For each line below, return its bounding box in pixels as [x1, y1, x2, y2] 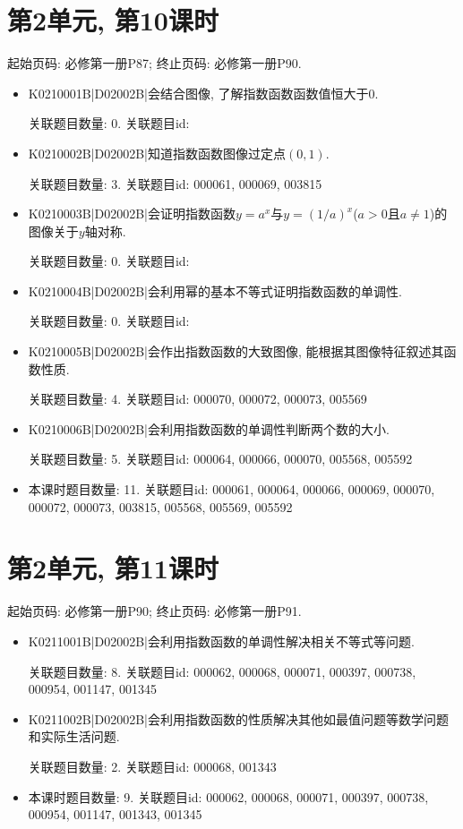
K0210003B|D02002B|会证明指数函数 [28, 204, 236, 223]
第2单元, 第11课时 [7, 550, 219, 586]
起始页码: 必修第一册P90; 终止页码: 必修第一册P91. [7, 602, 302, 620]
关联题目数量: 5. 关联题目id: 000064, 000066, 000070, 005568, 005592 [28, 449, 413, 468]
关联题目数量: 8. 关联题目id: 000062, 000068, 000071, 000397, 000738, [28, 662, 416, 680]
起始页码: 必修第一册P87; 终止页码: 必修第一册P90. [7, 54, 302, 73]
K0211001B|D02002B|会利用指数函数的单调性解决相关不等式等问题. [28, 631, 415, 650]
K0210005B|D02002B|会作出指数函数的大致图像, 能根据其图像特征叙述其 [28, 342, 444, 361]
